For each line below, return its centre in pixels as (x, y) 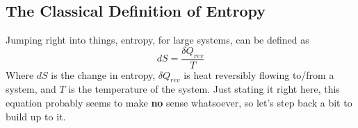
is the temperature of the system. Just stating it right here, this (204, 89)
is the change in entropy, (103, 74)
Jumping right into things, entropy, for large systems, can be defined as (157, 40)
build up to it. (36, 116)
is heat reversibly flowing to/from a (259, 74)
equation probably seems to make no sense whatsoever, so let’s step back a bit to (179, 103)
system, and (31, 89)
